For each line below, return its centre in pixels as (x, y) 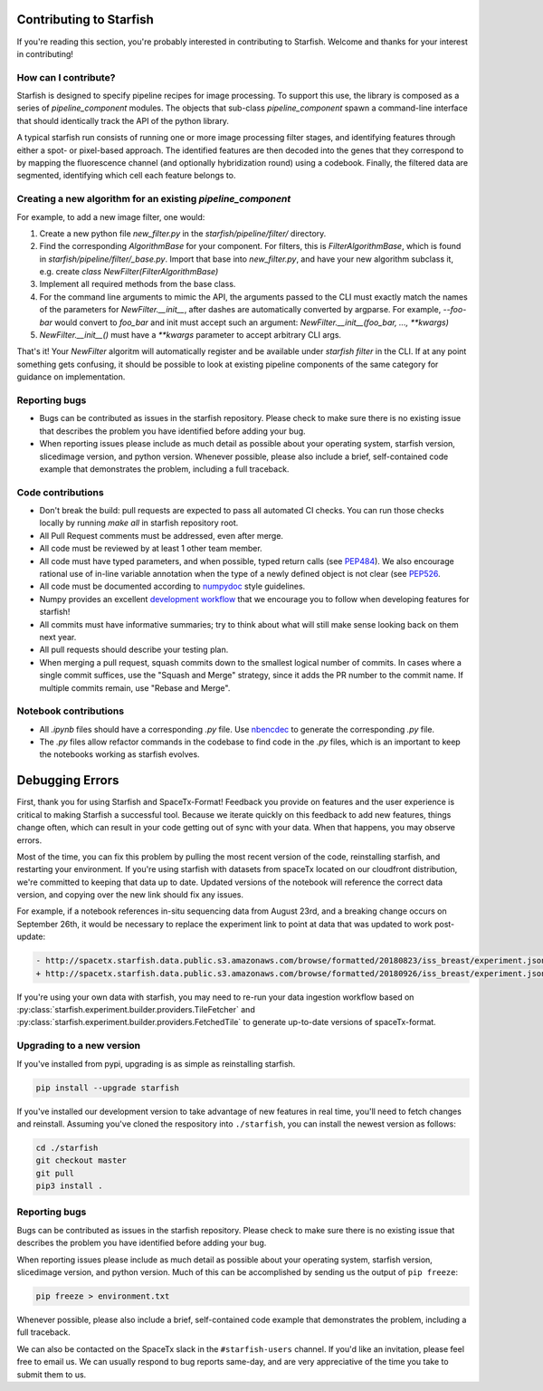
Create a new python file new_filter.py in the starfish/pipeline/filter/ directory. (183, 233)
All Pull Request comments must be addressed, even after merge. (162, 535)
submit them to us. (52, 1374)
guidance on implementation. (71, 377)
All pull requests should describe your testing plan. (134, 650)
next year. (58, 637)
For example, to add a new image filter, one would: (111, 216)
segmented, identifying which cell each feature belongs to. (126, 176)
